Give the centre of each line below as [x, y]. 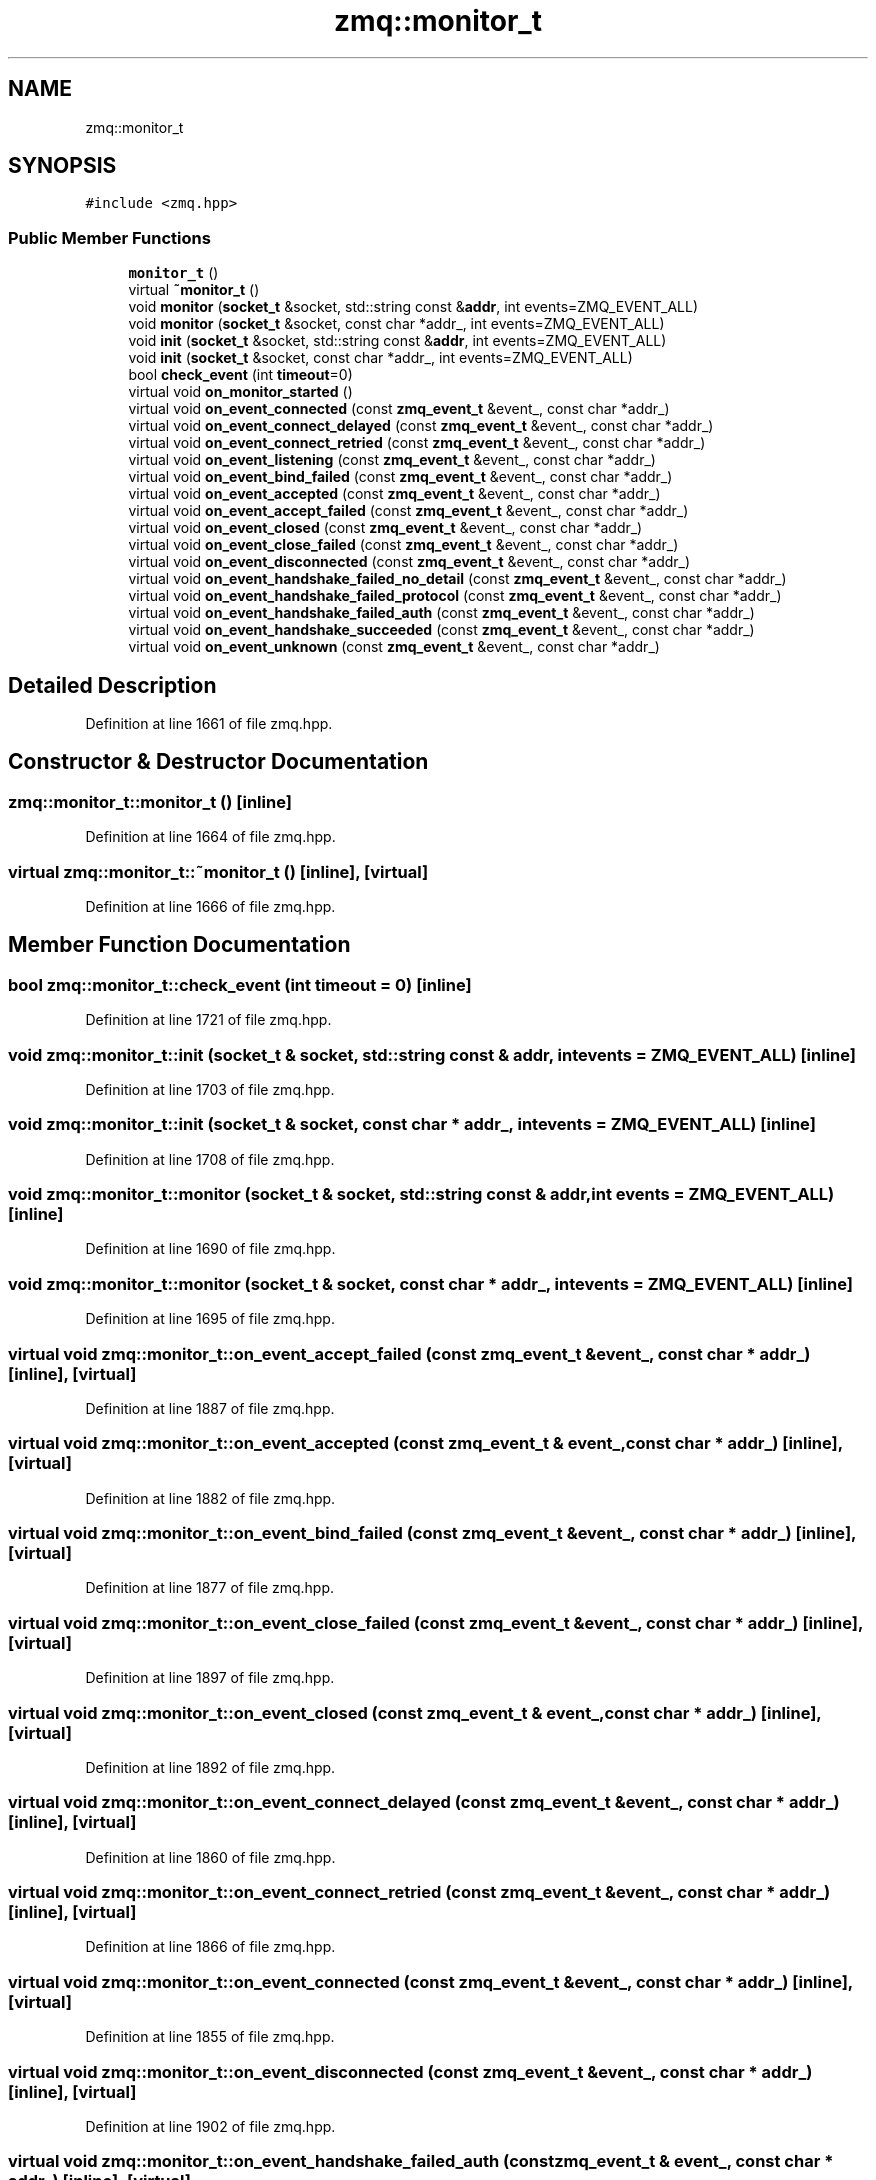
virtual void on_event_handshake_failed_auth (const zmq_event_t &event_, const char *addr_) [441, 613]
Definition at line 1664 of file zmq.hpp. [210, 837]
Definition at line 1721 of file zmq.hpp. [208, 1020]
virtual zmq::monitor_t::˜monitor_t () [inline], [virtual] [218, 871]
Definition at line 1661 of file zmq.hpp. [209, 724]
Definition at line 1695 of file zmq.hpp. [210, 1319]
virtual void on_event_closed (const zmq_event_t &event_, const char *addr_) [385, 528]
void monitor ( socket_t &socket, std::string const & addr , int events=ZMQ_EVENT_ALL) [413, 307]
